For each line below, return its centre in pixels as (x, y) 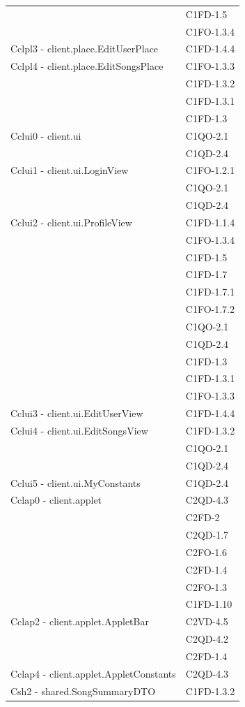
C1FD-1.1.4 (210, 222)
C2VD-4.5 (207, 621)
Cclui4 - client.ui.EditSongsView (79, 430)
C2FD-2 (203, 517)
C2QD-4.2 (207, 639)
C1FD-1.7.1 (210, 292)
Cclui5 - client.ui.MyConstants (76, 482)
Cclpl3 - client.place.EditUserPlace (85, 49)
